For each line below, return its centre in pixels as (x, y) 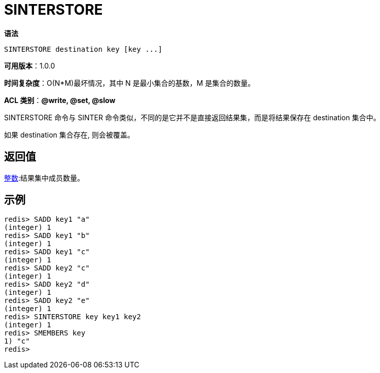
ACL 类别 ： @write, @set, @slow (60, 100)
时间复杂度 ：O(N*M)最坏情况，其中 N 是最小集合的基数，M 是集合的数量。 (130, 83)
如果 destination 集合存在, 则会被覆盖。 (69, 134)
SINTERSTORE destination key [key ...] (83, 49)
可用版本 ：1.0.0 (30, 65)
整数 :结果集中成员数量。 (44, 178)
